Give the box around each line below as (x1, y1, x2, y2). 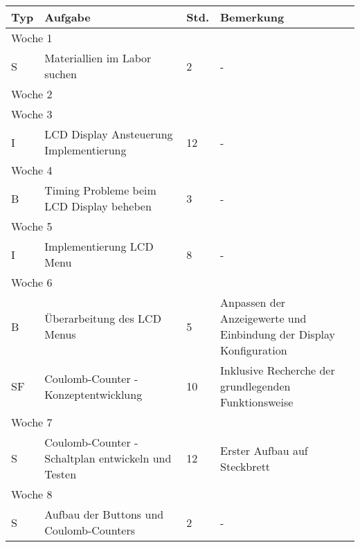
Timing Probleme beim (44, 182, 156, 198)
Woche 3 (11, 106, 53, 122)
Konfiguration (220, 342, 287, 358)
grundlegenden (220, 378, 291, 394)
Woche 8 (11, 486, 53, 502)
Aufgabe (44, 9, 91, 25)
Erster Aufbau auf (220, 442, 308, 458)
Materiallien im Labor (44, 50, 152, 66)
